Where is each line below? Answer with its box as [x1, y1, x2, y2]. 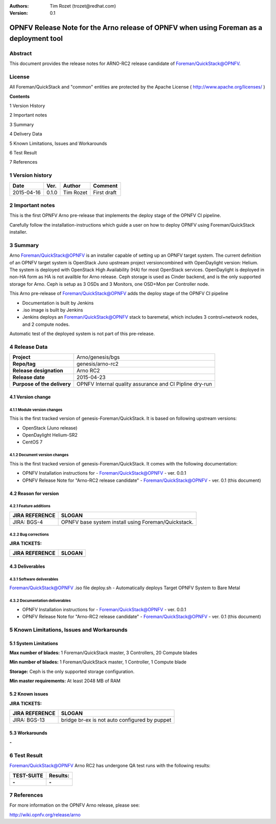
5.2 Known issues [9, 691, 49, 697]
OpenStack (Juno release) [22, 425, 78, 431]
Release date [12, 374, 45, 381]
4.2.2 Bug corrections [9, 532, 49, 537]
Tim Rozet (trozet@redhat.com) [50, 3, 116, 9]
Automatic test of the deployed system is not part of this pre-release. [9, 330, 155, 337]
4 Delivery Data [9, 131, 42, 137]
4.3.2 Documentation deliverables [9, 598, 71, 604]
